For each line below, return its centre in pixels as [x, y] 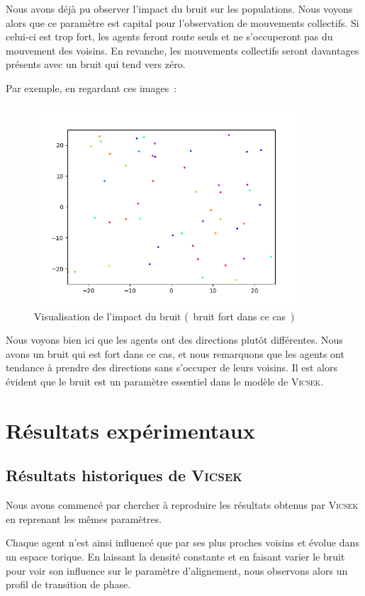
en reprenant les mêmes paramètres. [84, 518]
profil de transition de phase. [68, 584]
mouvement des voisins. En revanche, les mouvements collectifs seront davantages [182, 50]
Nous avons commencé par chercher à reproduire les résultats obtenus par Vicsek [182, 505]
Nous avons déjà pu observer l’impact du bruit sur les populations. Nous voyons [179, 9]
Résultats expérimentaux [130, 430]
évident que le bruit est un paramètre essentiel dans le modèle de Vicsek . [165, 381]
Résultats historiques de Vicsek [124, 475]
